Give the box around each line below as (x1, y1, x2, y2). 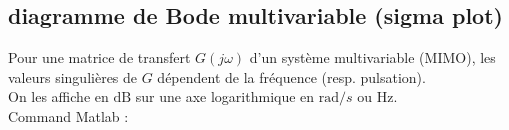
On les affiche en (8, 86, 109, 107)
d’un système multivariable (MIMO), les (249, 47, 496, 68)
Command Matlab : (8, 105, 129, 126)
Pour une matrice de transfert (8, 47, 191, 68)
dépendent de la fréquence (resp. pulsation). (157, 66, 426, 87)
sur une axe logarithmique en (135, 86, 315, 107)
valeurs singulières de (8, 66, 138, 87)
